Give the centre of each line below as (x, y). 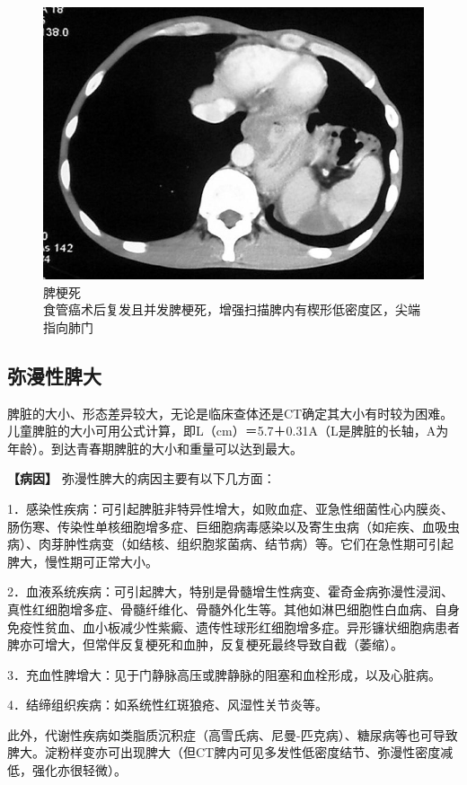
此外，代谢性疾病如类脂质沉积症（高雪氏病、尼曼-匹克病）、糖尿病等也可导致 (233, 734)
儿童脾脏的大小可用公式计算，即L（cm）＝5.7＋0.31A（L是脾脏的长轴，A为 (228, 431)
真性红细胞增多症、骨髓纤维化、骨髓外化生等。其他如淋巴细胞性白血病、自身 (233, 609)
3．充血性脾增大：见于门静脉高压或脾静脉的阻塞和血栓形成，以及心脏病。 (224, 674)
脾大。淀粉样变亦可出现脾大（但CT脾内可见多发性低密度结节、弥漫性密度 (224, 752)
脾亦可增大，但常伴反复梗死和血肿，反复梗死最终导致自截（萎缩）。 (205, 644)
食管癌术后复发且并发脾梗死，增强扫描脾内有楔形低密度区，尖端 (232, 309)
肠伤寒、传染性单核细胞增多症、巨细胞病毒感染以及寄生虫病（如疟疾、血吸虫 (233, 526)
